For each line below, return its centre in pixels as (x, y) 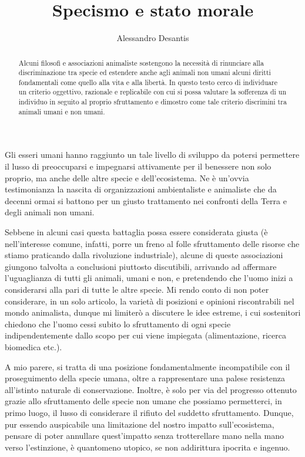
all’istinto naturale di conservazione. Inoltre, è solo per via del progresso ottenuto (151, 389)
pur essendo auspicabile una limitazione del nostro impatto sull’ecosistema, (140, 424)
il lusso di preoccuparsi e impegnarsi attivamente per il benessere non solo (138, 166)
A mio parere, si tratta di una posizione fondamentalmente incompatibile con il (148, 366)
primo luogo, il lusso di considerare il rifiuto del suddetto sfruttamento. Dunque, (149, 412)
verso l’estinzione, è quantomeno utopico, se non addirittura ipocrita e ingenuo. (148, 447)
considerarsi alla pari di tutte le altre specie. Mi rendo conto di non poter (137, 289)
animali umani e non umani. (62, 111)
